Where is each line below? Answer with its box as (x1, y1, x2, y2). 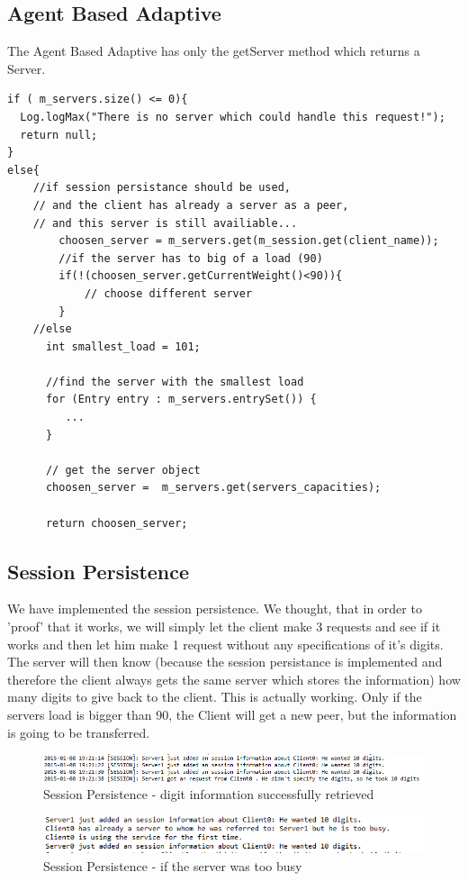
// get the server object (45, 463, 201, 477)
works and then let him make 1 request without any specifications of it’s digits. (7, 634, 444, 653)
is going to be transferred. (7, 722, 150, 741)
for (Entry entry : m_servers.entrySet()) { (45, 393, 317, 406)
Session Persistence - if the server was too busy (43, 856, 302, 875)
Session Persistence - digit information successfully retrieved (43, 785, 374, 804)
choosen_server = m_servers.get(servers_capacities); (45, 481, 382, 495)
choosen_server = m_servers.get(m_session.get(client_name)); (58, 234, 439, 248)
